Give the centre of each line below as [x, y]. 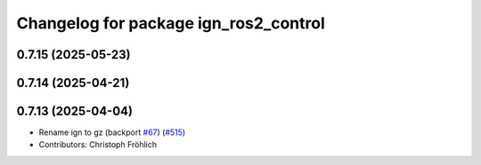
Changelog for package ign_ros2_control [171, 23]
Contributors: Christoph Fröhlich [98, 145]
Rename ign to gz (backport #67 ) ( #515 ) [112, 132]
